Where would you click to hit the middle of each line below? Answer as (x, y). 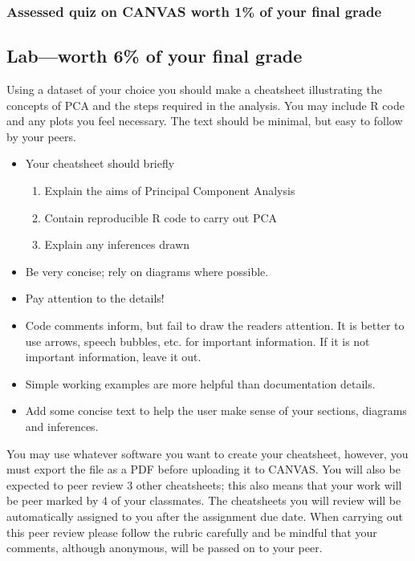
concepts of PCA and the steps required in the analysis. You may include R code (205, 105)
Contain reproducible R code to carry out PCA (161, 217)
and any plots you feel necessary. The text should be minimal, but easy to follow (205, 121)
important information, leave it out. (113, 357)
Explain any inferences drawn (117, 244)
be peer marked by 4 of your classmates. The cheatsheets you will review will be (204, 500)
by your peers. (41, 136)
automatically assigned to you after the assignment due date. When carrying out (205, 516)
